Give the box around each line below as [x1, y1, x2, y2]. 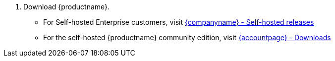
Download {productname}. [23, 2, 110, 11]
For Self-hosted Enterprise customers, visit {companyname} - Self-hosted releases [43, 18, 314, 26]
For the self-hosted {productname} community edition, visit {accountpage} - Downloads [43, 33, 331, 42]
